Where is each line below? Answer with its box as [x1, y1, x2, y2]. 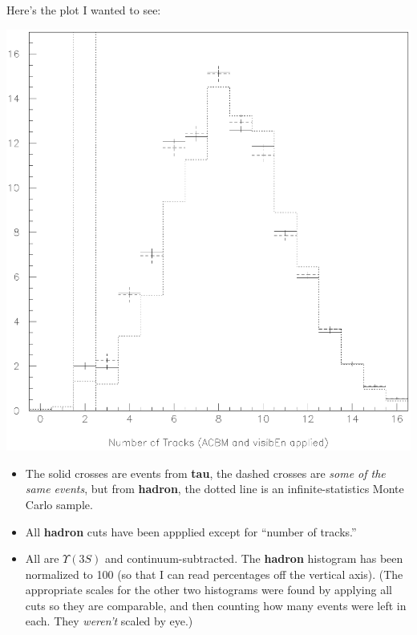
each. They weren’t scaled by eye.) [25, 613, 193, 629]
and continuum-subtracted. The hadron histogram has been [105, 550, 403, 567]
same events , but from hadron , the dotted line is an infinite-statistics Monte [25, 480, 404, 497]
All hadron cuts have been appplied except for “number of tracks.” [25, 523, 357, 540]
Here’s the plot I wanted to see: [6, 2, 161, 18]
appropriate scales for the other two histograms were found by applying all [25, 581, 392, 598]
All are [25, 550, 59, 567]
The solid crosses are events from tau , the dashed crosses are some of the [25, 464, 386, 481]
